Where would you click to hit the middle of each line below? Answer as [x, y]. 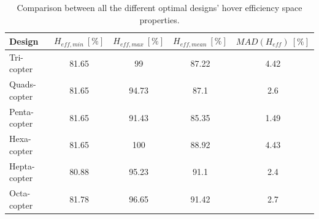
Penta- [21, 111]
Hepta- [22, 165]
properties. [159, 19]
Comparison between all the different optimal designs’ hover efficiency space [159, 7]
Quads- [23, 84]
